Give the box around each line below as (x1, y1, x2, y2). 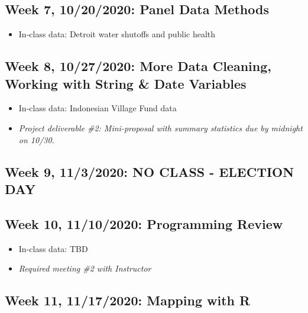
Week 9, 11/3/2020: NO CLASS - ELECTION (5, 162, 294, 180)
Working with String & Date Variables (5, 74, 247, 92)
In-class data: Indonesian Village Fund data (18, 102, 177, 114)
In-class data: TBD (18, 242, 88, 254)
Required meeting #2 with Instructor (18, 262, 151, 275)
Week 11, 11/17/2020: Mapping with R (5, 291, 251, 309)
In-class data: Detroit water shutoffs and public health (18, 28, 216, 40)
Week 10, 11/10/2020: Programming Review (5, 214, 283, 233)
